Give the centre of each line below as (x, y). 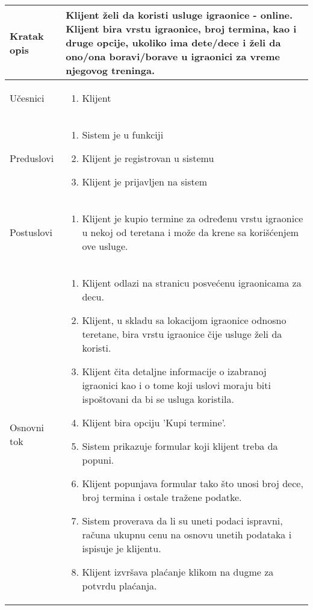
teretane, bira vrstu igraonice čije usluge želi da (182, 334)
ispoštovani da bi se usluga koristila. (158, 399)
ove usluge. (105, 246)
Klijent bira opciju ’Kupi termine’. (154, 422)
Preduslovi (32, 158)
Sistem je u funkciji (123, 135)
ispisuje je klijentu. (122, 548)
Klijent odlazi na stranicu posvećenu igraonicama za (192, 283)
